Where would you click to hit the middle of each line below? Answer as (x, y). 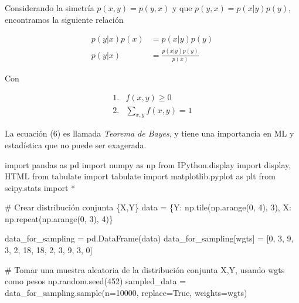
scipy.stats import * (40, 187)
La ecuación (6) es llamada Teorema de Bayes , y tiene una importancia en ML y (149, 133)
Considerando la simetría (50, 8)
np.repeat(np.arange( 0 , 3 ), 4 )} (59, 218)
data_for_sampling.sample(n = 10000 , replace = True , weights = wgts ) (126, 292)
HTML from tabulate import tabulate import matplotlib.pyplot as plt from (140, 176)
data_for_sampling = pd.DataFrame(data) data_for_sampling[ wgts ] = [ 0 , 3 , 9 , (149, 238)
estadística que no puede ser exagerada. (76, 144)
